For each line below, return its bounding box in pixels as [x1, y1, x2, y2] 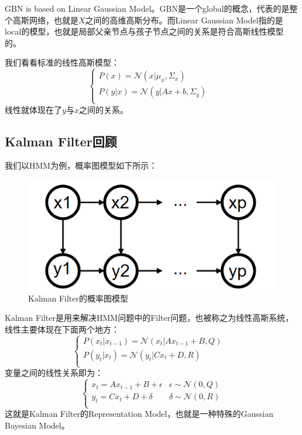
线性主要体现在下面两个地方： [5, 323, 119, 335]
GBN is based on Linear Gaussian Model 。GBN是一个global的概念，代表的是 [5, 2, 290, 14]
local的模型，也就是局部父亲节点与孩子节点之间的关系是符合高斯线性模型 [5, 25, 284, 37]
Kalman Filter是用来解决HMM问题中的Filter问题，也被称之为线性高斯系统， [5, 311, 294, 324]
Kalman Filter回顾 [5, 132, 117, 150]
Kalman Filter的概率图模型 [28, 292, 128, 304]
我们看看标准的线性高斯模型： [5, 56, 119, 68]
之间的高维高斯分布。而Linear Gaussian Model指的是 [85, 13, 283, 26]
